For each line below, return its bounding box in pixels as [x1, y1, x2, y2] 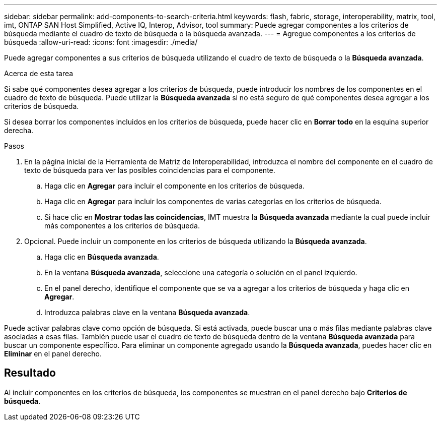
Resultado [4, 367, 56, 380]
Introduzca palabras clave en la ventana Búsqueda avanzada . [44, 308, 250, 317]
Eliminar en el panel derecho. [4, 349, 102, 358]
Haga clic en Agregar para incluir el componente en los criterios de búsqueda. [44, 181, 305, 190]
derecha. [4, 126, 34, 135]
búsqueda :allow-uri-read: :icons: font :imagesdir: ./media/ [4, 38, 198, 46]
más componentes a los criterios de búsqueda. [44, 221, 200, 230]
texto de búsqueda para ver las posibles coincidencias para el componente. [24, 166, 275, 174]
